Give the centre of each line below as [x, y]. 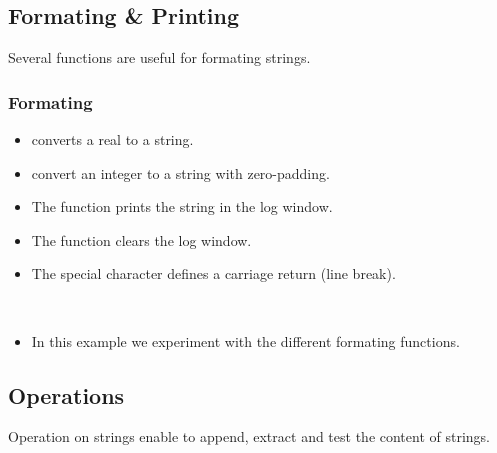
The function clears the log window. [141, 239]
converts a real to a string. [112, 139]
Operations [66, 394]
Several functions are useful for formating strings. [159, 57]
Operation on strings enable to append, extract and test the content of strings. [249, 436]
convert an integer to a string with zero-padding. [180, 172]
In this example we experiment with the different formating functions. [245, 340]
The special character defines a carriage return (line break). [213, 273]
